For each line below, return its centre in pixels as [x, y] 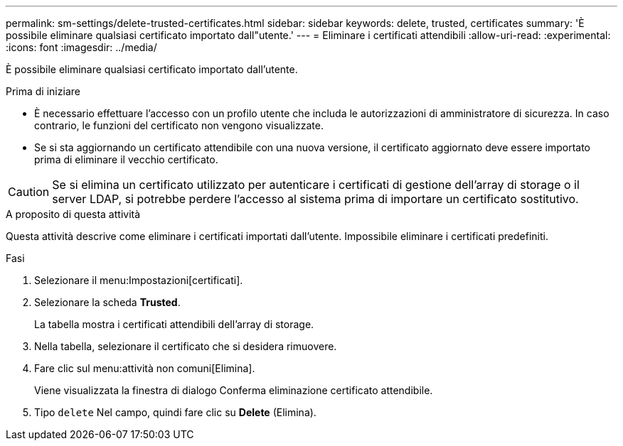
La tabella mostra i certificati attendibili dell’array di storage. [174, 324]
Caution [29, 192]
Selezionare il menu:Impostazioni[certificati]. [139, 280]
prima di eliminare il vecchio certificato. [126, 159]
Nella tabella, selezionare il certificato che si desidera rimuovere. [186, 346]
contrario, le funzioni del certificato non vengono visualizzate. [179, 125]
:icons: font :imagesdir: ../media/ [81, 47]
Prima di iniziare [43, 91]
